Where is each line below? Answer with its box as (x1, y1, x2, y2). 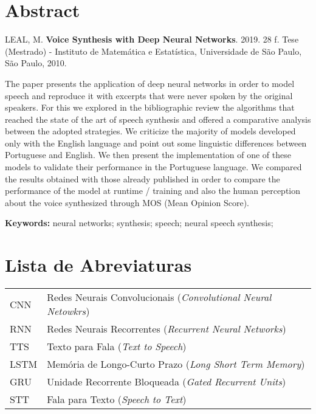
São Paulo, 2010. (5, 57, 67, 69)
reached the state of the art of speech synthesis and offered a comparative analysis (5, 112, 311, 125)
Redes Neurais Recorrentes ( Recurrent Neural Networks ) (47, 322, 286, 336)
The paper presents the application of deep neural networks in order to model (5, 77, 295, 89)
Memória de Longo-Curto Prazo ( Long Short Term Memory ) (47, 357, 305, 371)
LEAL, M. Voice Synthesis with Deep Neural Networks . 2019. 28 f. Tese (5, 33, 299, 46)
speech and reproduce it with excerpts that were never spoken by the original (5, 89, 293, 102)
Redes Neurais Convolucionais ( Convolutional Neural (47, 290, 272, 305)
